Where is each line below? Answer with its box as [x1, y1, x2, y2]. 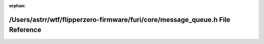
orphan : [9, 3, 26, 8]
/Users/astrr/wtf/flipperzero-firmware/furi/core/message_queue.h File [9, 15, 231, 24]
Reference [9, 26, 42, 34]
